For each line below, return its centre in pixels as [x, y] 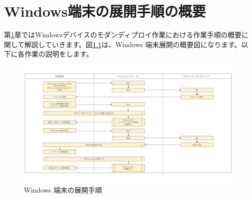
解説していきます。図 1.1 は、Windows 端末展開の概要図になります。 [133, 44]
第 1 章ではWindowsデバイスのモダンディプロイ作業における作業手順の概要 [123, 35]
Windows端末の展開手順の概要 [105, 11]
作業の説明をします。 [59, 54]
